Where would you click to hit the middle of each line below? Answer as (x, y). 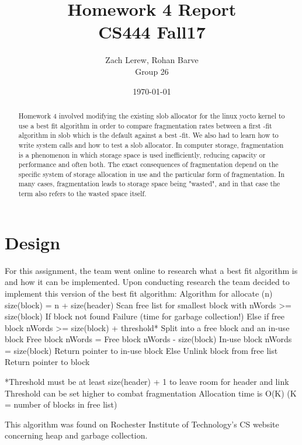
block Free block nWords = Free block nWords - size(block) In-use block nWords (148, 339)
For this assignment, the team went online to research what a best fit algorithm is (151, 270)
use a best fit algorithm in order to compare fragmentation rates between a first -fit (145, 125)
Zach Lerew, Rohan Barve (152, 60)
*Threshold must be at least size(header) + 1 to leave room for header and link (147, 382)
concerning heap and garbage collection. (76, 435)
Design (33, 242)
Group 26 (152, 71)
